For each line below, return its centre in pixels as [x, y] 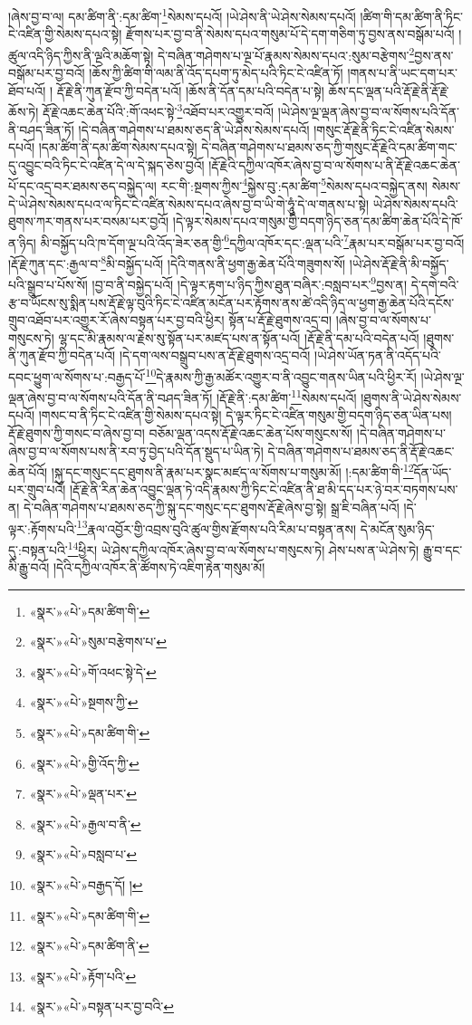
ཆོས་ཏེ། [24, 111]
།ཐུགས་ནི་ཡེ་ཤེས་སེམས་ [411, 397]
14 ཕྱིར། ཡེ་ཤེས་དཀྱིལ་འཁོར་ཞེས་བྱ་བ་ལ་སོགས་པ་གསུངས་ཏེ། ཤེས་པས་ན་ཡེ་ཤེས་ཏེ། [243, 548]
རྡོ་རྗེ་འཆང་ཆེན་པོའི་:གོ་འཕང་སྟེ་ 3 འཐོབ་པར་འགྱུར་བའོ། [159, 110]
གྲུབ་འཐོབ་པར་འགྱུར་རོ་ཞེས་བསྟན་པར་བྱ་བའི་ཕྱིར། [116, 320]
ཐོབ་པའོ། [27, 90]
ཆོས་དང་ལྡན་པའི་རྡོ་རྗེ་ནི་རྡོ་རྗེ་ [389, 90]
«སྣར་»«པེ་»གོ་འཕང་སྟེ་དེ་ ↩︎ [93, 671]
